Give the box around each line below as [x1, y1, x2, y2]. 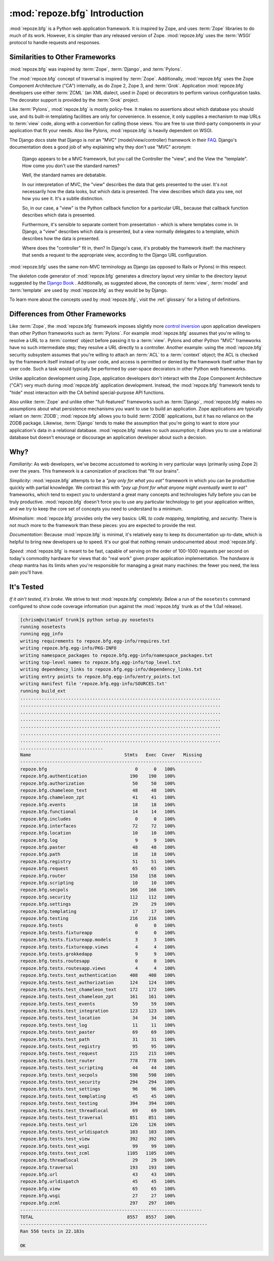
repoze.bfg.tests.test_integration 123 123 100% [20, 1008, 176, 1014]
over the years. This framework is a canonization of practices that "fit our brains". [9, 468, 180, 474]
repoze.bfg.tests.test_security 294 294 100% [20, 1079, 176, 1085]
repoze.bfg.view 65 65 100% [20, 1186, 176, 1191]
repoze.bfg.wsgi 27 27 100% [20, 1193, 176, 1199]
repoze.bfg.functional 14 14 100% [20, 809, 176, 815]
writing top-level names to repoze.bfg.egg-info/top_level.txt [20, 659, 181, 665]
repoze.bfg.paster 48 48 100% [20, 844, 176, 850]
